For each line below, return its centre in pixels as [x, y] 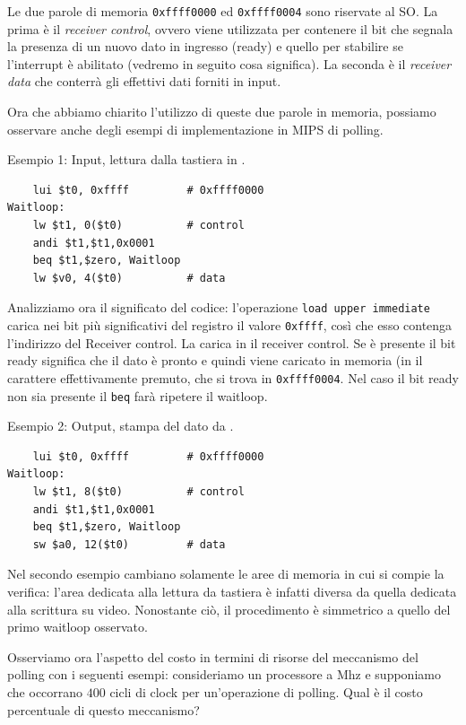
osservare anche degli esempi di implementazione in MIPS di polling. [195, 129]
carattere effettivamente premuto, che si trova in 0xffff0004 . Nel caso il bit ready [233, 377]
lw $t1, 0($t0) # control [138, 225]
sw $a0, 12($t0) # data [129, 544]
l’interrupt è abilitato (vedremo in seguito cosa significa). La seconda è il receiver [229, 63]
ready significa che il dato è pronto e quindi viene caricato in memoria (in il [215, 360]
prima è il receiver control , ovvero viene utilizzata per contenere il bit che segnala [230, 28]
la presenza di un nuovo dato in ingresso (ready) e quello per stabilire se [205, 46]
